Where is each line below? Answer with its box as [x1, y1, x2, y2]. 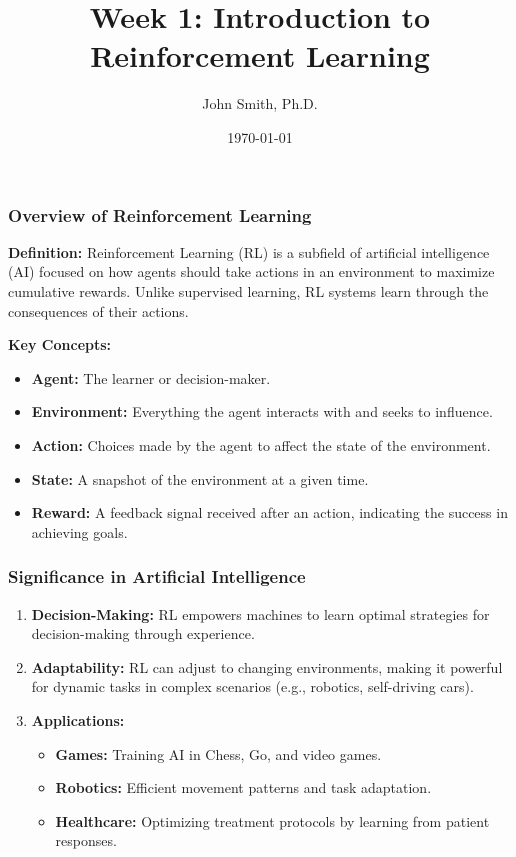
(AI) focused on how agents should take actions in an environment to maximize [8, 261, 495, 282]
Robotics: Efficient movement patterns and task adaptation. [55, 777, 432, 798]
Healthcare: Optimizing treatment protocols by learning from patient [55, 810, 490, 831]
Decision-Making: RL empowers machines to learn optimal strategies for [31, 603, 490, 624]
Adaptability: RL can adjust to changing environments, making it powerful [31, 656, 503, 677]
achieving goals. [31, 521, 128, 542]
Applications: [31, 709, 125, 730]
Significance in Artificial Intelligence [8, 564, 306, 589]
